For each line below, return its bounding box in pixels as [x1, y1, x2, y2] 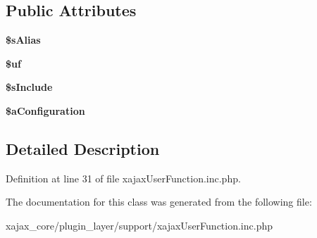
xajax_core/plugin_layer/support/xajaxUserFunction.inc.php [6, 218, 273, 232]
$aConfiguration [6, 103, 85, 118]
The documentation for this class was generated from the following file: [6, 194, 312, 209]
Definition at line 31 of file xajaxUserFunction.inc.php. [6, 170, 241, 185]
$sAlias [6, 32, 41, 47]
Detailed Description [6, 137, 160, 159]
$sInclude [6, 80, 53, 94]
